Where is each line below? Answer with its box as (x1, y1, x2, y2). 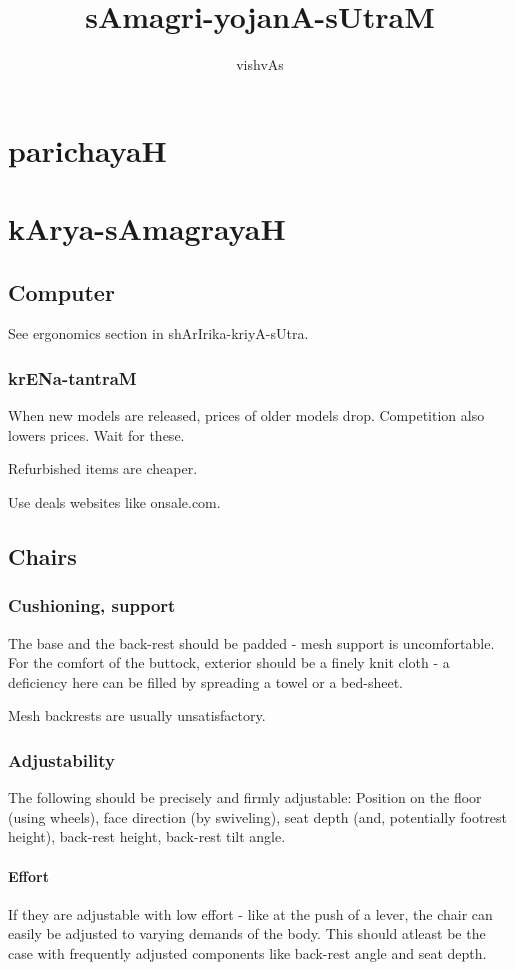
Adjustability (8, 747, 116, 772)
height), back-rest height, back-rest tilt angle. (8, 826, 286, 847)
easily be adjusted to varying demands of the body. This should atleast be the (8, 923, 486, 944)
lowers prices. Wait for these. (8, 424, 185, 445)
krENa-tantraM (8, 366, 137, 390)
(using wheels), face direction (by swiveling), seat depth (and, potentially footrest (8, 806, 508, 827)
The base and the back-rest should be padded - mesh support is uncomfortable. (8, 632, 495, 653)
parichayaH (8, 129, 167, 170)
